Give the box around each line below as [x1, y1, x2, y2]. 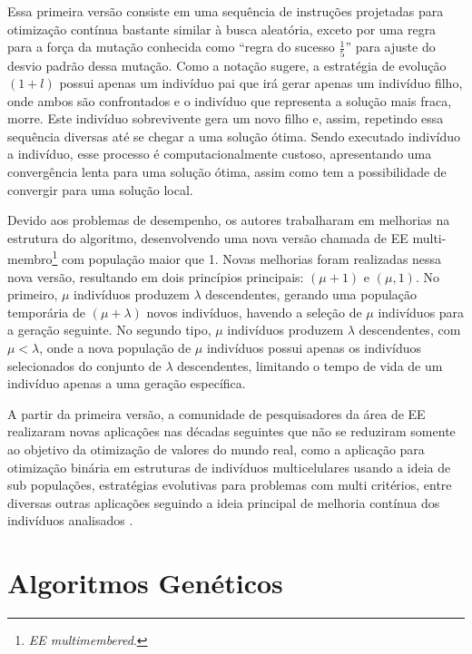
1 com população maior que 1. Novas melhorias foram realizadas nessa [52, 247, 442, 268]
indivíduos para [378, 302, 465, 321]
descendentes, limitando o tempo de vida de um [177, 356, 443, 375]
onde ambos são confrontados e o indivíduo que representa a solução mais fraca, [7, 91, 452, 110]
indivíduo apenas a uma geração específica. [7, 374, 246, 393]
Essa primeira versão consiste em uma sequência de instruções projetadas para [7, 2, 444, 20]
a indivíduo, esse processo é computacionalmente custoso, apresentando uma [7, 144, 432, 163]
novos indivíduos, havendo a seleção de [146, 302, 362, 321]
